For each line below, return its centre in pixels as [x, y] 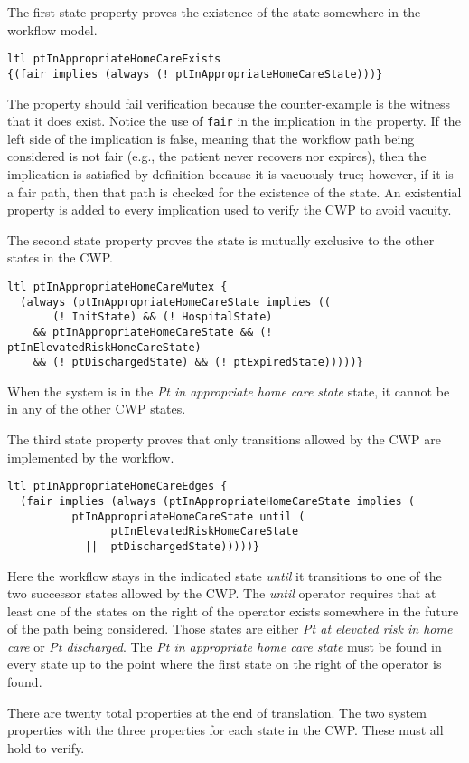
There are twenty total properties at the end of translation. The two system [217, 712]
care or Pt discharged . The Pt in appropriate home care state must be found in [225, 646]
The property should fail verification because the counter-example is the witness [229, 103]
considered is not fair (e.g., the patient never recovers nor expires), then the [217, 156]
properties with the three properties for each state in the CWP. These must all [225, 730]
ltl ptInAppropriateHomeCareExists [114, 59]
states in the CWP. [61, 258]
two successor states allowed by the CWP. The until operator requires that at [222, 593]
